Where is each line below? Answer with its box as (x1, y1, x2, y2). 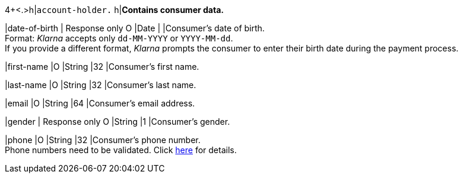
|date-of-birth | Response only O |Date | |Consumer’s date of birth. (5, 23, 265, 33)
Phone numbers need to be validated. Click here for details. (5, 145, 237, 155)
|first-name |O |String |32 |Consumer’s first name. (5, 62, 199, 72)
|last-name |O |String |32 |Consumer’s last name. (5, 80, 196, 90)
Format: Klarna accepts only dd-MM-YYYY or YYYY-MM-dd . (5, 33, 233, 43)
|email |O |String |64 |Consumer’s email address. (5, 98, 195, 108)
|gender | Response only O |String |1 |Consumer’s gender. (5, 116, 230, 127)
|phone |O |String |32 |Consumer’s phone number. (5, 135, 201, 145)
